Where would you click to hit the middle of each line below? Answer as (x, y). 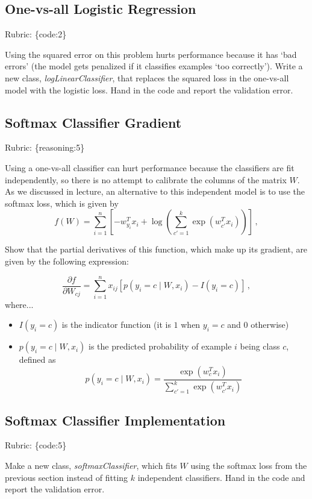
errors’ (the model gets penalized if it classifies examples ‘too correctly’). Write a (154, 66)
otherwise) (270, 325)
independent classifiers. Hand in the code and (221, 477)
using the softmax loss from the (249, 466)
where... (19, 304)
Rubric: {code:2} (36, 34)
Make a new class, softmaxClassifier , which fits (91, 466)
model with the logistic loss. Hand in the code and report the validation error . (149, 89)
